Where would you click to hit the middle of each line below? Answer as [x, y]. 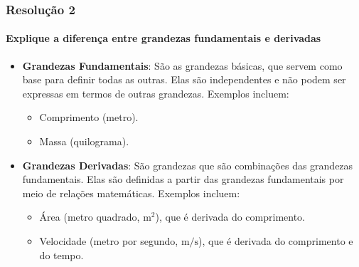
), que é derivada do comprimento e [276, 240]
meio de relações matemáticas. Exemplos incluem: [131, 193]
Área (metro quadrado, [90, 217]
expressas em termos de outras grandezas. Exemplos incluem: [156, 93]
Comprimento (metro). [89, 117]
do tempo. [61, 255]
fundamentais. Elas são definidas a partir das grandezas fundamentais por [183, 179]
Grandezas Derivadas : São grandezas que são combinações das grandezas [188, 165]
